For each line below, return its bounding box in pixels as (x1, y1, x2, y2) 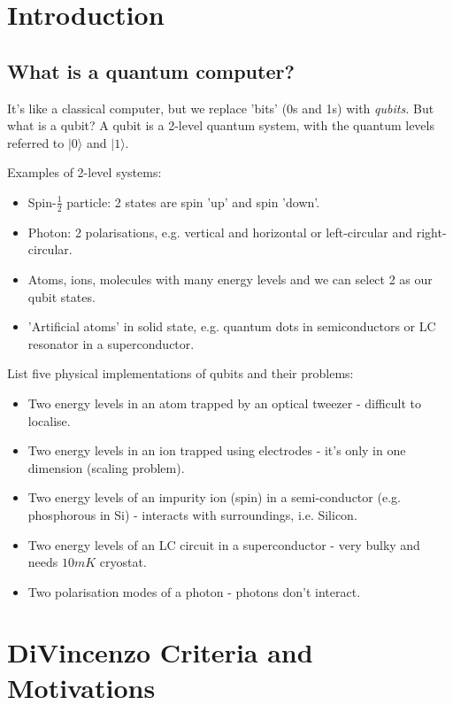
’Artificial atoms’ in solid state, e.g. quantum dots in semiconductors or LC (27, 317, 436, 336)
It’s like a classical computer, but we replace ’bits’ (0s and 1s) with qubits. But (7, 98, 434, 117)
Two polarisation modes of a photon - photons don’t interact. (27, 582, 361, 600)
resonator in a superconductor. (27, 334, 195, 352)
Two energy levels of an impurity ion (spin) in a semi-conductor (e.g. (27, 488, 401, 507)
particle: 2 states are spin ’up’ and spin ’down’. (66, 192, 320, 211)
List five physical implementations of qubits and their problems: (7, 364, 354, 383)
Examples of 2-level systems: (7, 163, 162, 182)
